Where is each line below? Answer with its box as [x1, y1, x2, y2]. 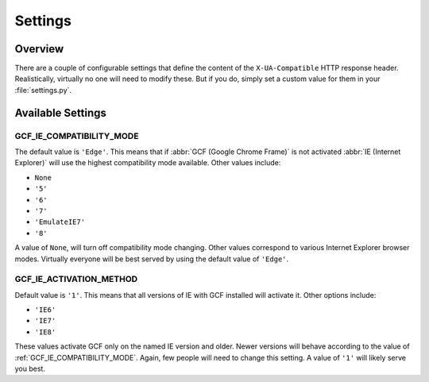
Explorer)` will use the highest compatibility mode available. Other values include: [14, 158, 281, 168]
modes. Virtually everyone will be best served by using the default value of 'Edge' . [14, 254, 289, 264]
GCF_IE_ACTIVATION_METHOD [14, 274, 138, 285]
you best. [14, 364, 45, 373]
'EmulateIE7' [34, 218, 86, 226]
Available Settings [14, 106, 107, 119]
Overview [14, 42, 64, 56]
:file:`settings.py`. [14, 85, 71, 95]
